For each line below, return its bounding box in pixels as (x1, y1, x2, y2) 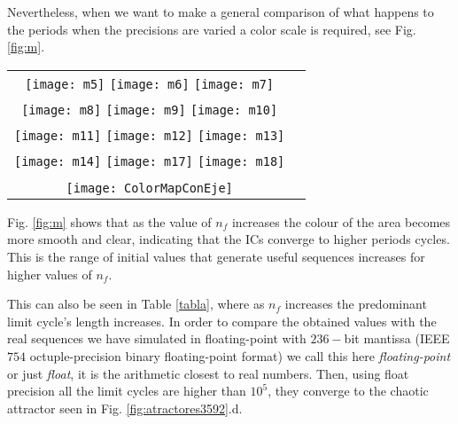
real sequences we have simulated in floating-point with (7, 329, 307, 348)
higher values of (7, 264, 92, 283)
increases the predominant (284, 294, 427, 313)
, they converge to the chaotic (268, 381, 429, 400)
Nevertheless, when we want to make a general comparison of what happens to (7, 3, 434, 20)
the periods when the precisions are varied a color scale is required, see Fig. (7, 20, 416, 38)
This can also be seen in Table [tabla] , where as (7, 294, 265, 313)
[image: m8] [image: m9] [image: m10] (21, 102, 278, 117)
